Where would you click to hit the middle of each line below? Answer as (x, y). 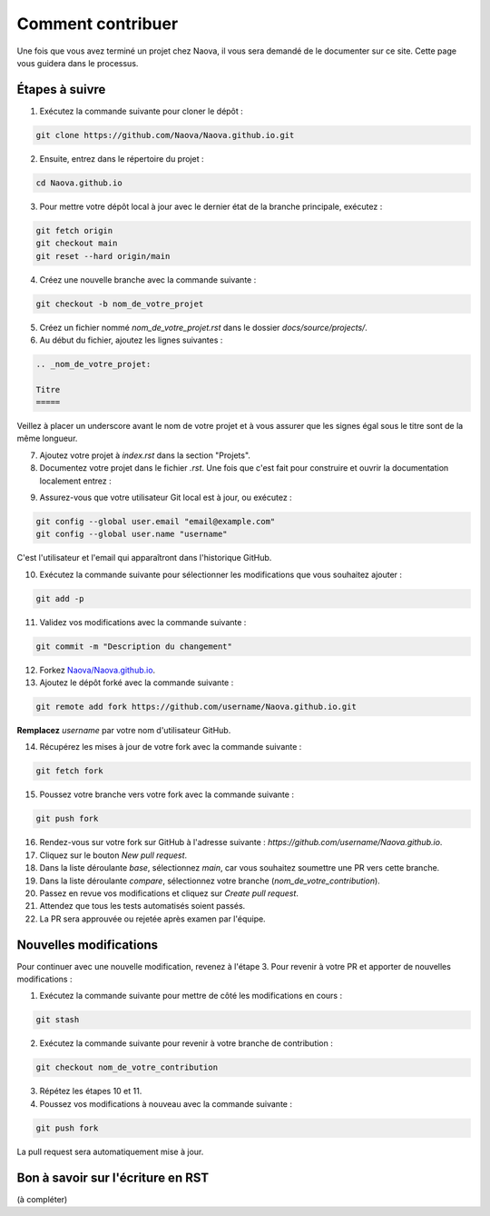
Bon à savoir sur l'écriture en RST (113, 1177)
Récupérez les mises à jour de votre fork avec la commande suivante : (171, 747)
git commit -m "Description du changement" (134, 646)
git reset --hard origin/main (103, 256)
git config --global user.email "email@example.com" (156, 521)
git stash (58, 1020)
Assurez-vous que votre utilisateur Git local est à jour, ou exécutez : (166, 497)
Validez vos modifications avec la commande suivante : (143, 622)
